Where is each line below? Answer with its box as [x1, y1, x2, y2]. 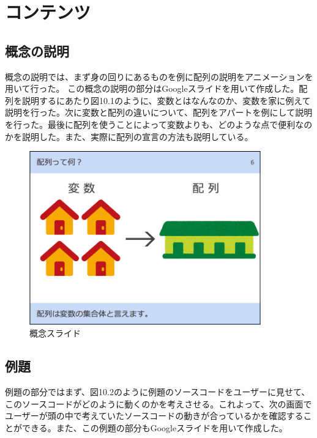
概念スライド [29, 327, 81, 340]
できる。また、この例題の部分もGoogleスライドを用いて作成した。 [21, 421, 288, 434]
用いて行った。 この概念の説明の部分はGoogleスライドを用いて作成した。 [5, 82, 299, 95]
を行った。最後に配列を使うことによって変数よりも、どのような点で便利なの [5, 117, 313, 130]
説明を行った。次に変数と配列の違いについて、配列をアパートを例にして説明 [5, 106, 313, 119]
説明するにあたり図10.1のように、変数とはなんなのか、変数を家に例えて [21, 94, 311, 106]
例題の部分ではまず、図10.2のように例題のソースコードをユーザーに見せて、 [5, 385, 310, 398]
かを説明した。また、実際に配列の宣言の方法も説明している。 [5, 130, 253, 143]
